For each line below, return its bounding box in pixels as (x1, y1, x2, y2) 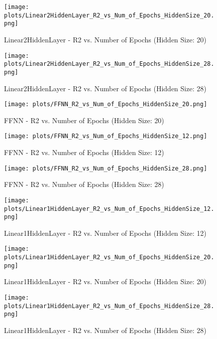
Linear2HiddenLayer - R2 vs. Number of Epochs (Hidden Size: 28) (4, 83, 207, 93)
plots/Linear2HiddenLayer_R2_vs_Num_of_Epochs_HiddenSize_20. (4, 11, 215, 19)
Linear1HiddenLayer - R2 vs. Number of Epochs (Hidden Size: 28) (4, 325, 207, 335)
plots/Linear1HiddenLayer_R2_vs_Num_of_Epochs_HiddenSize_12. (4, 205, 215, 212)
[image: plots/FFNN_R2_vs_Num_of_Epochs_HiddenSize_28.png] (4, 165, 208, 172)
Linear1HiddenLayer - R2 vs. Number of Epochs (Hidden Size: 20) (4, 276, 207, 287)
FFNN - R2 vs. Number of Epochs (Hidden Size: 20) (4, 115, 164, 125)
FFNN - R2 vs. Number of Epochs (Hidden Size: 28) (4, 179, 164, 189)
